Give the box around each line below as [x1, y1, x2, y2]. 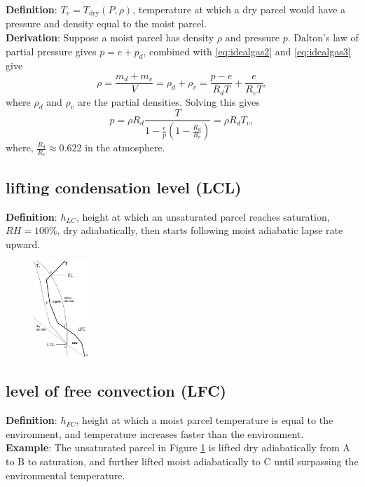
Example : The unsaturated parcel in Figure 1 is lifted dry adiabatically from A [6, 440, 350, 455]
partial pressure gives [6, 43, 97, 58]
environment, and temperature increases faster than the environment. [6, 426, 304, 441]
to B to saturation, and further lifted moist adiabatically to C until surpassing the [6, 453, 359, 468]
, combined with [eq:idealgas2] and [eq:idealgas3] [143, 43, 351, 58]
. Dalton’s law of [287, 30, 359, 45]
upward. [6, 236, 41, 251]
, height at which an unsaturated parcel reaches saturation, [76, 209, 330, 224]
